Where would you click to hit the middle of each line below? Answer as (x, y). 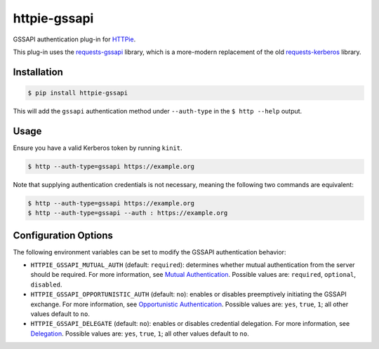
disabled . (46, 285)
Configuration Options (63, 235)
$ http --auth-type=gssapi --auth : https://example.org (128, 213)
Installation (38, 72)
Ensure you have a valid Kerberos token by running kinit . (98, 148)
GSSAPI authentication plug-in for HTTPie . (74, 39)
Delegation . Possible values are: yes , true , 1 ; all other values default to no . (140, 334)
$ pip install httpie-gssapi (78, 93)
